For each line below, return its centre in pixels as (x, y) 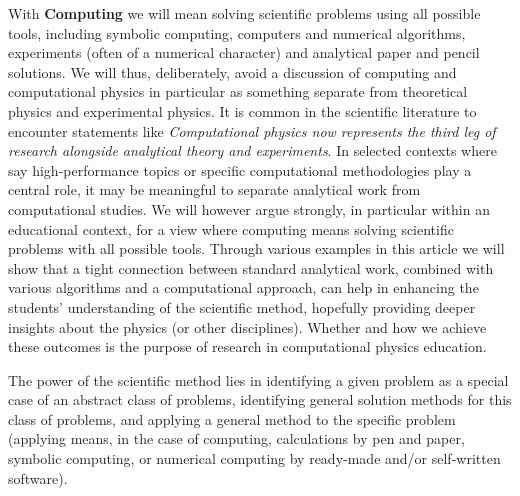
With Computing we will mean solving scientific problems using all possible (244, 13)
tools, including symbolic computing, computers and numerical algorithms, (237, 32)
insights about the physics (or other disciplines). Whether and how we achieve (247, 326)
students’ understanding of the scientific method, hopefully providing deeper (242, 306)
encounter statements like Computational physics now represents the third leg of (252, 130)
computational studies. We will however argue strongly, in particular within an (249, 208)
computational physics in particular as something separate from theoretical (238, 91)
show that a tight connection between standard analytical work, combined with (251, 267)
